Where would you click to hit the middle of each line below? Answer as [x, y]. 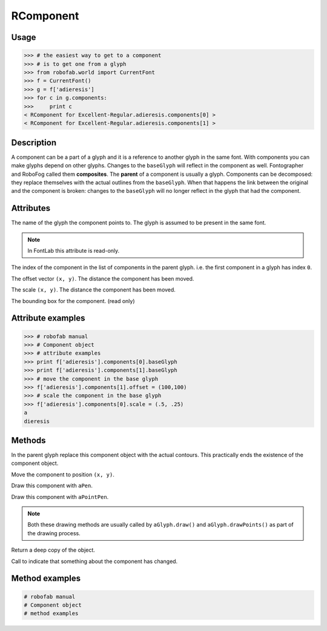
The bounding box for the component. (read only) [73, 301]
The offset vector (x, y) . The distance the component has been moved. [103, 278]
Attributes [31, 208]
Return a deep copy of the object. [53, 550]
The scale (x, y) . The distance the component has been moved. [93, 290]
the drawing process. [54, 533]
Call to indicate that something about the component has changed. [94, 561]
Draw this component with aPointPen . [60, 496]
